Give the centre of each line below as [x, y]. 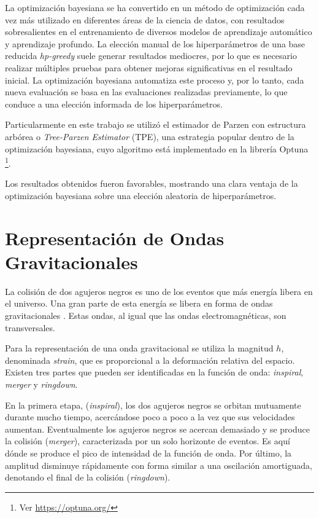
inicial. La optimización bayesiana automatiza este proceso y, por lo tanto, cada [155, 80]
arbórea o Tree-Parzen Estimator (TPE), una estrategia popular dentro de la [150, 136]
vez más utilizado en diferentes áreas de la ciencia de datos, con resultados [145, 19]
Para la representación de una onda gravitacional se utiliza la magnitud [139, 348]
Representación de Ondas [115, 237]
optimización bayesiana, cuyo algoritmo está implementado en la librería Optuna [157, 148]
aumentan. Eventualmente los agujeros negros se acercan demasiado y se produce [157, 429]
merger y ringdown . [41, 384]
